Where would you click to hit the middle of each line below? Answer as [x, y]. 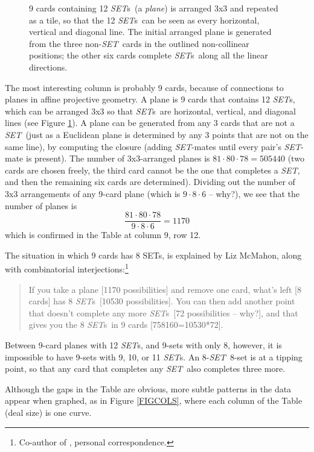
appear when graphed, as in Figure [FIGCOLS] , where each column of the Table [154, 400]
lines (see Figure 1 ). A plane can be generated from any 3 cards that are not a [150, 123]
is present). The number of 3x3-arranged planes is [118, 158]
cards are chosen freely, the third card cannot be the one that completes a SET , [152, 170]
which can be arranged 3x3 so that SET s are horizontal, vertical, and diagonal [150, 111]
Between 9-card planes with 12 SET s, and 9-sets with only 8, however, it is [143, 344]
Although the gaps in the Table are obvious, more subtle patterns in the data [148, 388]
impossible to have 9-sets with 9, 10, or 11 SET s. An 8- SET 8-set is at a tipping [154, 356]
